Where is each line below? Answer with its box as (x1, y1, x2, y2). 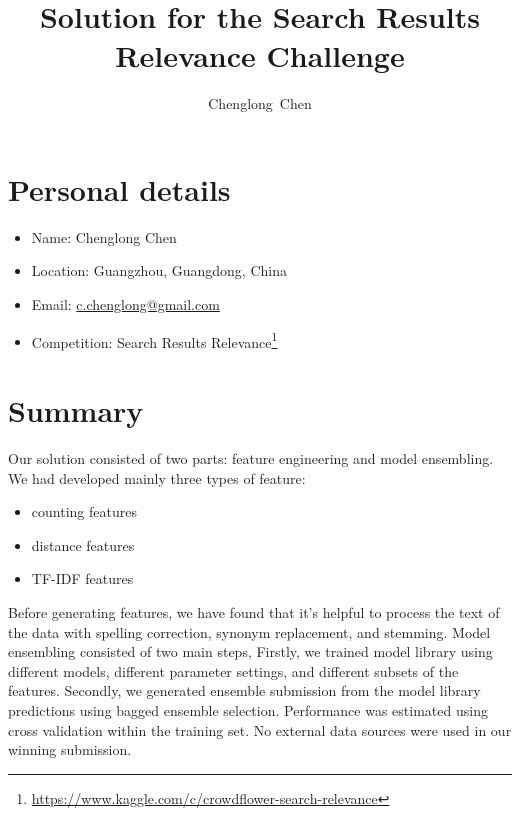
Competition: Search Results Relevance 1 (31, 328, 278, 352)
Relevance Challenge (115, 35, 405, 76)
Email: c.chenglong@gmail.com (31, 294, 220, 315)
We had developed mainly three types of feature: (8, 467, 306, 488)
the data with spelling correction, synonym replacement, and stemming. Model (8, 621, 491, 642)
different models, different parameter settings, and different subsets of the (8, 660, 459, 681)
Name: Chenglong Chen (31, 226, 177, 247)
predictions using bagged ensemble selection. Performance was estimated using (8, 699, 488, 720)
